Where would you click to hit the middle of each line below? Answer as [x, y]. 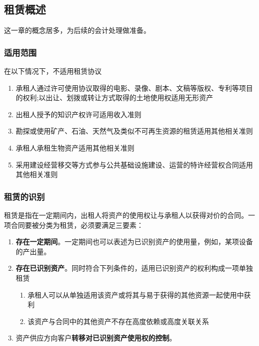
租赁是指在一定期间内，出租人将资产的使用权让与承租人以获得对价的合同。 [126, 215]
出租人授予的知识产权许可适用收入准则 [78, 114]
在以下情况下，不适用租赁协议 [53, 71]
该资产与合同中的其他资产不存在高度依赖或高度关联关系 [118, 321]
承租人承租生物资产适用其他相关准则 [75, 147]
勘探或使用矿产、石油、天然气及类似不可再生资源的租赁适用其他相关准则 [134, 131]
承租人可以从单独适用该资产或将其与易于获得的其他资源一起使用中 [136, 294]
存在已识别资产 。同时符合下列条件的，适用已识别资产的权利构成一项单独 [134, 268]
